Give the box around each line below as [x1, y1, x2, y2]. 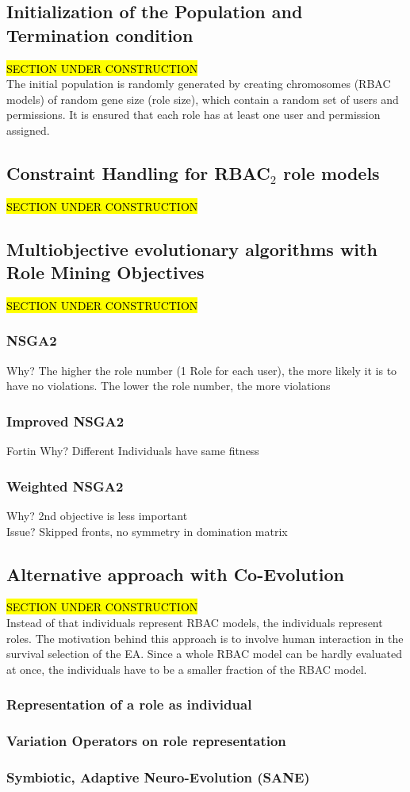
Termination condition [6, 22, 194, 47]
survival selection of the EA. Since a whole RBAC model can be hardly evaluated [6, 645, 402, 662]
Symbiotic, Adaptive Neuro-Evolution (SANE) [6, 767, 310, 786]
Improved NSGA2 [6, 411, 125, 430]
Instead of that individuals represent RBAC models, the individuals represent [6, 614, 383, 630]
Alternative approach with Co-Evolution [6, 561, 344, 586]
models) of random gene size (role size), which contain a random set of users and [6, 90, 399, 107]
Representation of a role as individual [6, 694, 252, 714]
